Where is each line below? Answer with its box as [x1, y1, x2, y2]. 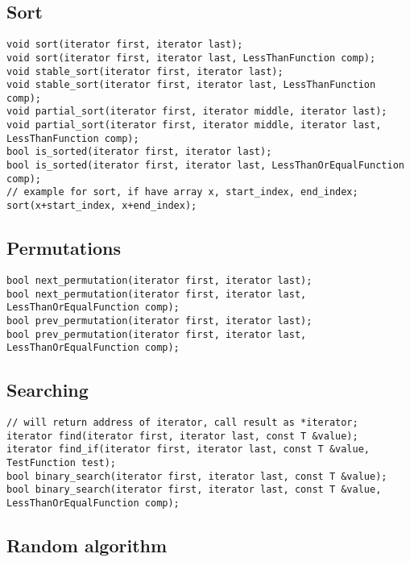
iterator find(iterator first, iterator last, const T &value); [6, 430, 358, 442]
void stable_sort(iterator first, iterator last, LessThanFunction [6, 79, 376, 91]
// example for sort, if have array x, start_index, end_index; [6, 186, 358, 198]
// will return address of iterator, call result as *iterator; [6, 417, 358, 429]
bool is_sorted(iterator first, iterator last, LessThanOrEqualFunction [6, 160, 404, 172]
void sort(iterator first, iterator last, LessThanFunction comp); [6, 52, 376, 64]
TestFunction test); [6, 457, 117, 469]
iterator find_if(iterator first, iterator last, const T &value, [6, 443, 371, 456]
